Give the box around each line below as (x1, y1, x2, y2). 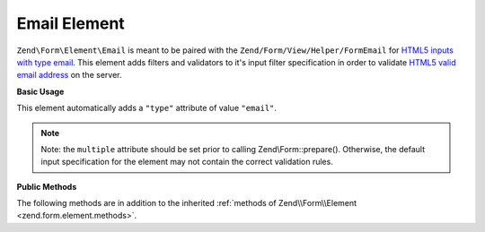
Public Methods (16, 181, 77, 192)
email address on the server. (16, 70, 122, 81)
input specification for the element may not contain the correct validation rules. (40, 157, 334, 168)
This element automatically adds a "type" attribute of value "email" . (16, 103, 278, 114)
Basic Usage (16, 86, 65, 97)
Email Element (16, 13, 125, 33)
